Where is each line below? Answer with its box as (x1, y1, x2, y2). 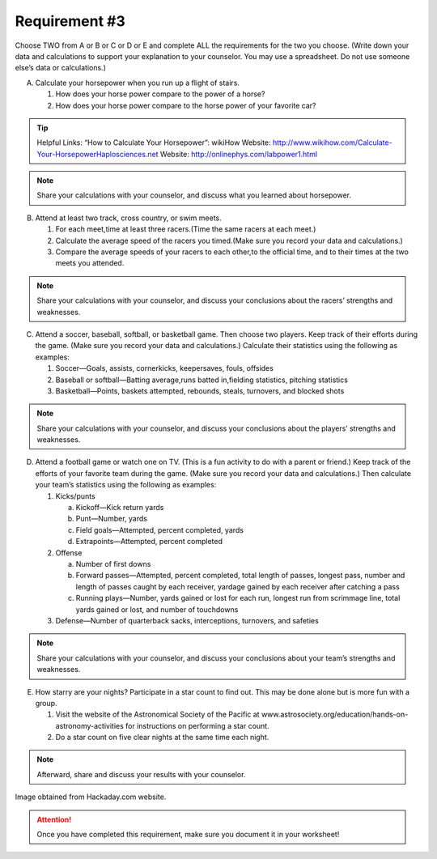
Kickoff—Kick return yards (75, 503, 164, 512)
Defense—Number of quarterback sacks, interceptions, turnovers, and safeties (55, 615, 319, 625)
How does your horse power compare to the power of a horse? (55, 89, 265, 99)
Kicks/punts (55, 491, 96, 501)
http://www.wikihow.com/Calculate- (272, 138, 392, 147)
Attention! (36, 814, 72, 824)
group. (35, 698, 57, 708)
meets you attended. (55, 258, 125, 268)
